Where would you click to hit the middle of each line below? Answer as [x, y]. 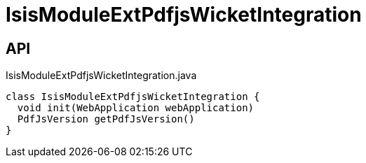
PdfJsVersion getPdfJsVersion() [106, 119]
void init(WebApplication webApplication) [136, 108]
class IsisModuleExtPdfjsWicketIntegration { [133, 97]
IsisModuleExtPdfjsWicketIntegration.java [101, 76]
